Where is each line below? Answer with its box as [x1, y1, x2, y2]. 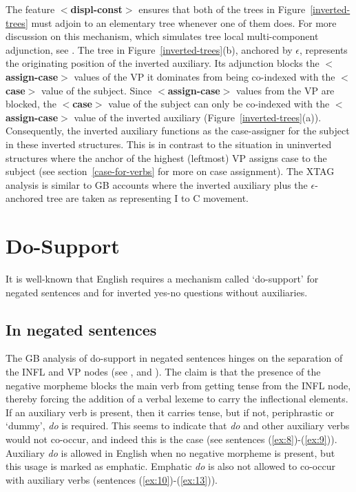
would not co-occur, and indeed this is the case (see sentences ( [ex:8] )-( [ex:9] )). [6, 431, 337, 446]
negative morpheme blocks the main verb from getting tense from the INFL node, [6, 378, 351, 392]
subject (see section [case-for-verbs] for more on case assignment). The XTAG [6, 164, 335, 178]
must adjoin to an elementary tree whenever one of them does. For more [31, 15, 337, 30]
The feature [6, 2, 55, 16]
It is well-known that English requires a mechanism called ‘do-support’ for [6, 271, 319, 286]
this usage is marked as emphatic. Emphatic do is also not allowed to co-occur [6, 459, 335, 473]
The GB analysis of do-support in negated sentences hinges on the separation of [6, 351, 343, 365]
